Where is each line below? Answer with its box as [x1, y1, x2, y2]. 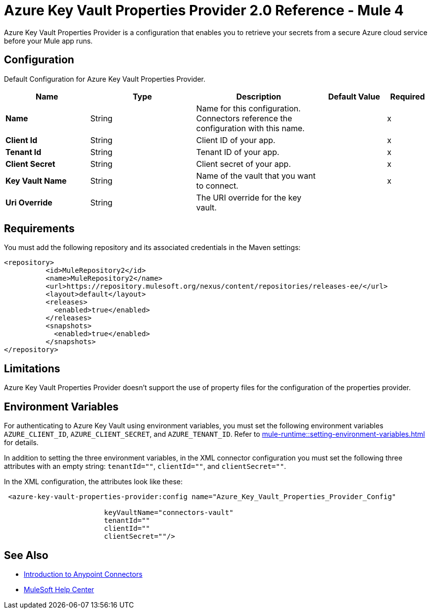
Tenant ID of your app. [196, 147, 280, 157]
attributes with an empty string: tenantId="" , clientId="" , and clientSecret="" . [4, 462, 287, 471]
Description [236, 91, 281, 102]
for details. [4, 438, 39, 447]
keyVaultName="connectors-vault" [104, 509, 234, 517]
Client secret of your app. [196, 158, 291, 169]
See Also [4, 549, 48, 562]
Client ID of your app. [196, 135, 276, 145]
